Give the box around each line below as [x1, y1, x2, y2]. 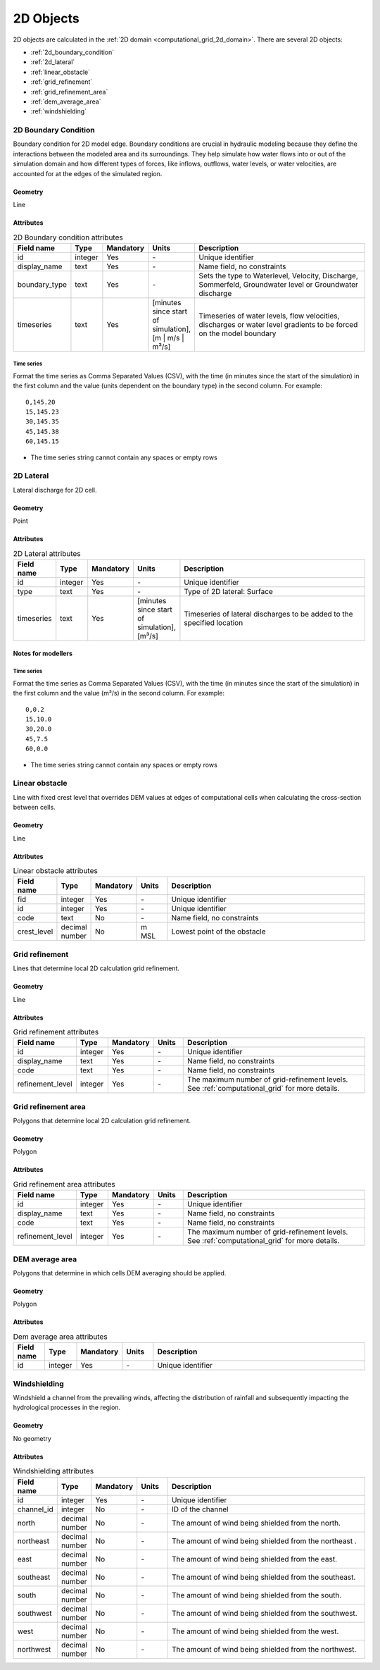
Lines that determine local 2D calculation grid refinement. [13, 964, 179, 972]
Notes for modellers [13, 649, 73, 658]
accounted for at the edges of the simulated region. [13, 169, 163, 178]
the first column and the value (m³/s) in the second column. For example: [13, 689, 225, 698]
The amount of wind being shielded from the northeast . [171, 1536, 357, 1546]
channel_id [17, 1504, 53, 1514]
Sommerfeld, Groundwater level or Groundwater [198, 279, 359, 289]
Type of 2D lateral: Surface [184, 586, 274, 596]
